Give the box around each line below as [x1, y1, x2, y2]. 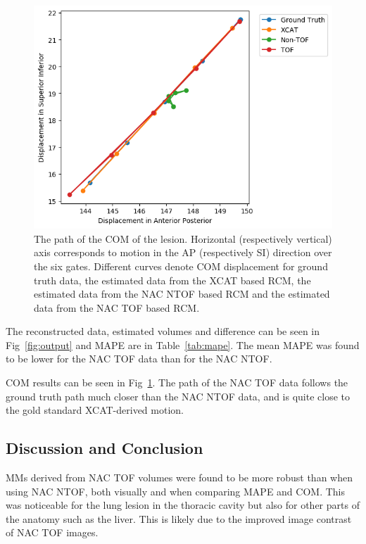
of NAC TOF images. [6, 525, 99, 540]
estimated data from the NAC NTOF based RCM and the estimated [34, 286, 330, 301]
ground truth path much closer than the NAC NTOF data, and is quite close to [6, 388, 351, 403]
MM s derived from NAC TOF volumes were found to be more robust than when [6, 470, 353, 485]
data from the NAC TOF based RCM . [34, 300, 200, 315]
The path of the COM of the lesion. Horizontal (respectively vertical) [34, 231, 332, 246]
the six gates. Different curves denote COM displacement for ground [34, 258, 328, 273]
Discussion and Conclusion [6, 437, 203, 459]
